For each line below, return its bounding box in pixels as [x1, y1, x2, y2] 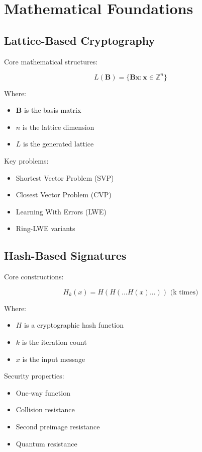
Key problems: [4, 156, 49, 166]
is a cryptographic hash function [24, 320, 124, 330]
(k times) [170, 288, 198, 296]
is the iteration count [22, 337, 87, 347]
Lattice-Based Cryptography [4, 32, 155, 48]
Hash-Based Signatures [4, 248, 127, 263]
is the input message [22, 353, 85, 364]
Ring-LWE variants [16, 223, 75, 234]
